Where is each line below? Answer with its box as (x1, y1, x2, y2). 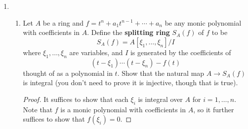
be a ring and (42, 17, 83, 28)
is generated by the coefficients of (130, 47, 231, 57)
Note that (23, 104, 53, 114)
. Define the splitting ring (87, 27, 170, 37)
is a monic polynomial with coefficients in (60, 104, 186, 114)
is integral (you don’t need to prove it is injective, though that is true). (23, 77, 238, 88)
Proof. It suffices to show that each (23, 94, 128, 104)
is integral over (138, 94, 183, 104)
